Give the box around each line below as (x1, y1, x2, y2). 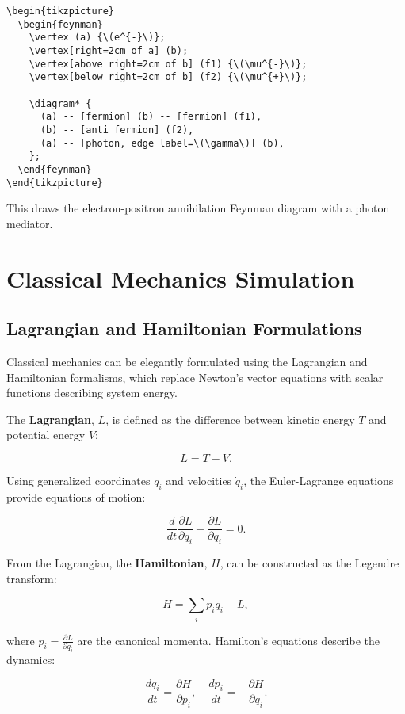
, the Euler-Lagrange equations (243, 472, 394, 488)
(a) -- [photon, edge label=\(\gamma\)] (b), (40, 137, 285, 149)
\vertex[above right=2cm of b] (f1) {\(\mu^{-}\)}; (29, 58, 308, 70)
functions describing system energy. (6, 384, 178, 401)
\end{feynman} (17, 163, 92, 175)
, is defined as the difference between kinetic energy (105, 410, 355, 427)
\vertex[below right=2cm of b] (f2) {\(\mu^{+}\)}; (29, 71, 308, 83)
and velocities (166, 472, 232, 488)
